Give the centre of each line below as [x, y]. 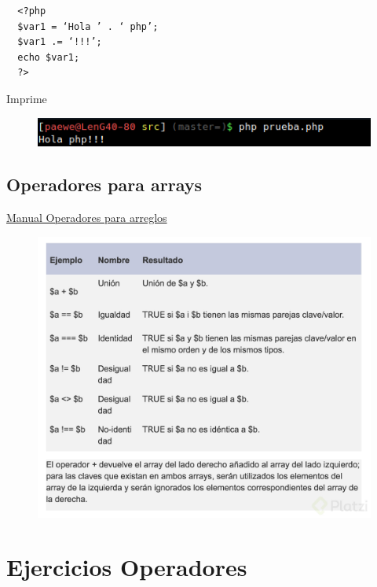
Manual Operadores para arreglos [87, 218]
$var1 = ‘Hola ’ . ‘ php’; [88, 26]
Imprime [27, 98]
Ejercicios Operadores [127, 567]
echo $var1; [49, 57]
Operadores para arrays [104, 185]
